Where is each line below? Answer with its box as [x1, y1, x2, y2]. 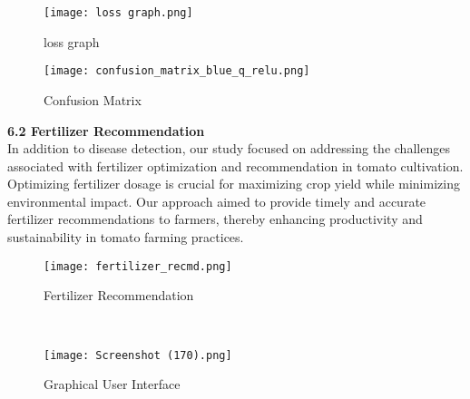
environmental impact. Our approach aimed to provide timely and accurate [7, 191, 426, 210]
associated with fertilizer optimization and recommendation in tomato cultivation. [7, 156, 464, 175]
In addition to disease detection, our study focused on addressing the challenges [7, 139, 450, 158]
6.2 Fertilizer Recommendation [7, 121, 205, 140]
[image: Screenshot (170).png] [44, 348, 232, 362]
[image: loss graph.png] [44, 6, 193, 19]
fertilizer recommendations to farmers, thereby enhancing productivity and [7, 209, 423, 229]
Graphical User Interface [44, 375, 181, 394]
